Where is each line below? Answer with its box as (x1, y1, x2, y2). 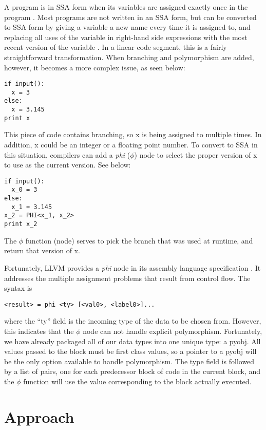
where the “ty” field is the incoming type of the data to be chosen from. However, (4, 315, 261, 326)
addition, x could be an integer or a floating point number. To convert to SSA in (4, 139, 258, 150)
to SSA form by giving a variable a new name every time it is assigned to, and (4, 22, 251, 32)
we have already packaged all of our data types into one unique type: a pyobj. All (4, 335, 261, 346)
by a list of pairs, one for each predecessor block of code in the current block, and (4, 366, 261, 377)
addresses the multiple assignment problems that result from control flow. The (4, 272, 251, 283)
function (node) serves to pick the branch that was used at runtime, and (25, 235, 253, 246)
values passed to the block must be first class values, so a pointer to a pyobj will (4, 346, 257, 357)
